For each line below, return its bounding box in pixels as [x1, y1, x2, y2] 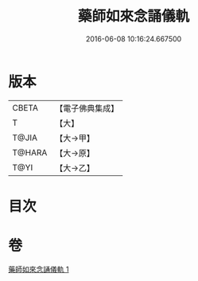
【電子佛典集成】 [55, 103, 119, 114]
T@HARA [12, 146, 48, 158]
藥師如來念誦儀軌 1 [8, 264, 69, 274]
